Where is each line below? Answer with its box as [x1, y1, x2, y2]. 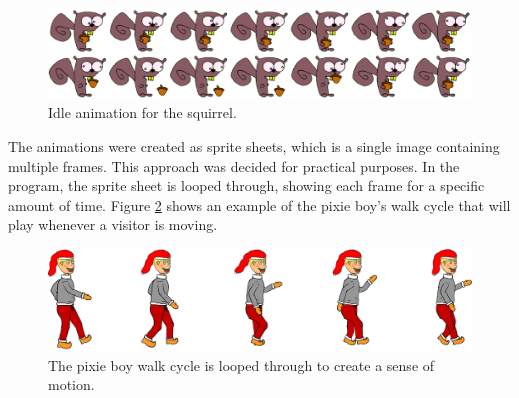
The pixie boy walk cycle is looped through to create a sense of [48, 354, 435, 375]
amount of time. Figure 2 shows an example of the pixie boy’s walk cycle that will [8, 194, 511, 215]
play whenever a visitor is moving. [8, 214, 218, 235]
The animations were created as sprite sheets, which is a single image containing [8, 135, 500, 156]
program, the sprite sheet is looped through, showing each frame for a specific [8, 175, 485, 196]
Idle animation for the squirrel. [48, 102, 237, 123]
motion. [48, 374, 95, 395]
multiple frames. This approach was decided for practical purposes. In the [8, 155, 460, 176]
